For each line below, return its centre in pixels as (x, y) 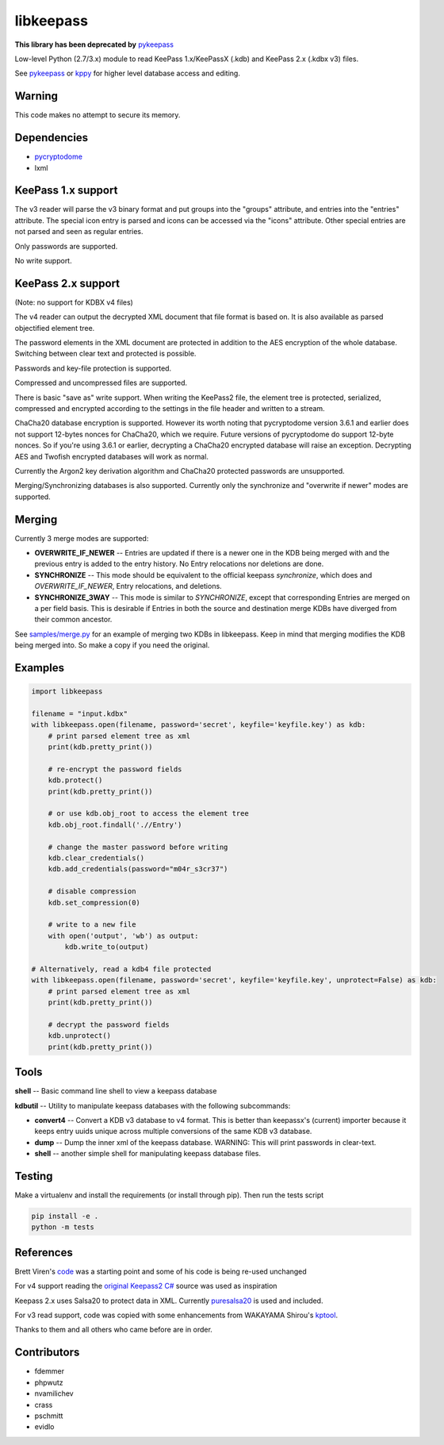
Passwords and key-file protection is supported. (93, 368)
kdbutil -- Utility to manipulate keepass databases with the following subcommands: (153, 1105)
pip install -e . (65, 1216)
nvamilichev (54, 1393)
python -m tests (63, 1227)
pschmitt (49, 1416)
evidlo (44, 1427)
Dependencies (52, 138)
